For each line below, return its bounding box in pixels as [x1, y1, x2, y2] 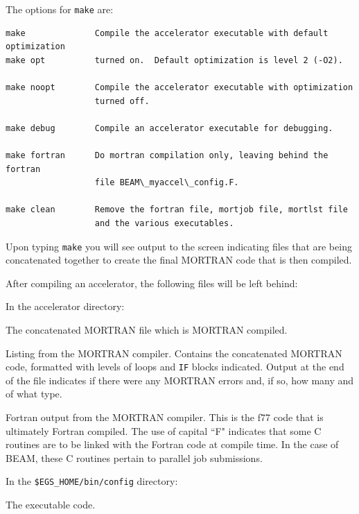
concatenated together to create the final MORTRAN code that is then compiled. [6, 252, 352, 267]
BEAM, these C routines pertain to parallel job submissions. [6, 450, 263, 465]
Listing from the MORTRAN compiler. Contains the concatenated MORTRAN [6, 345, 342, 360]
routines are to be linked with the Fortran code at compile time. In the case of [6, 437, 339, 452]
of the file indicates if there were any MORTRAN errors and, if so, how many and [6, 372, 354, 387]
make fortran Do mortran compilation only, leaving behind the [6, 151, 329, 160]
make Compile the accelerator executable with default [6, 28, 329, 38]
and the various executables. [94, 218, 234, 228]
